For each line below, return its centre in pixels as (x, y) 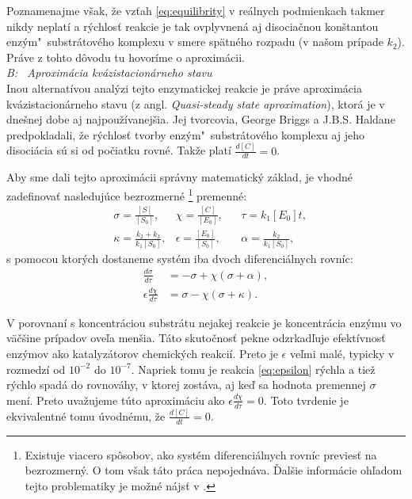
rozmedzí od (36, 369)
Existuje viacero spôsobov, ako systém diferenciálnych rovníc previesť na (201, 454)
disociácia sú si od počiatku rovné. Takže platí (119, 150)
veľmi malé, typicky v (342, 353)
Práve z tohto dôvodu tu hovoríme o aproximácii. (126, 57)
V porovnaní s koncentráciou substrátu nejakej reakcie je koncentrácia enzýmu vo (204, 322)
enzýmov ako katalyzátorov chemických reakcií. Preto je (142, 353)
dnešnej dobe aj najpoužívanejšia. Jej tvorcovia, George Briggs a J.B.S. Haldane (201, 119)
